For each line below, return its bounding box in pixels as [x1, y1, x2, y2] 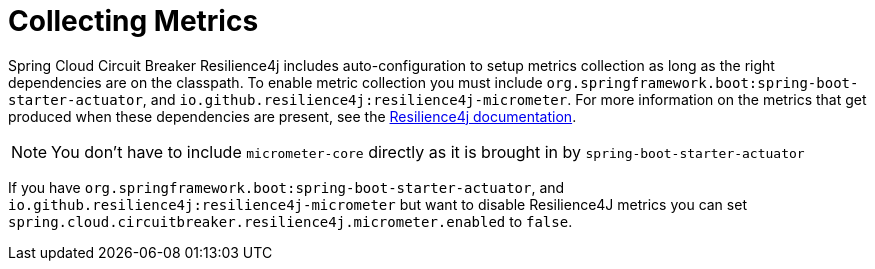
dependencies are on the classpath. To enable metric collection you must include [8, 73, 543, 91]
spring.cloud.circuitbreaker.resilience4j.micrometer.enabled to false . [8, 212, 573, 230]
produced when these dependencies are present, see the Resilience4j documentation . [8, 107, 577, 125]
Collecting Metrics [8, 4, 259, 38]
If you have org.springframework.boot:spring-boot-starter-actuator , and [8, 178, 565, 196]
